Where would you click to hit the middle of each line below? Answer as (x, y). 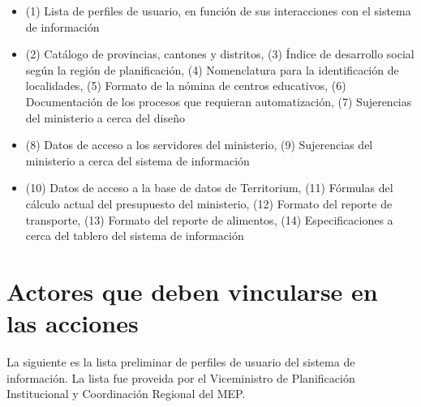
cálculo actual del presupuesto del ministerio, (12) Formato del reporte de (209, 203)
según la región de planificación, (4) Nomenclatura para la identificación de (212, 69)
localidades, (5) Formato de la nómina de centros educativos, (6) (186, 86)
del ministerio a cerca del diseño (105, 117)
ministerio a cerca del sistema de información (137, 160)
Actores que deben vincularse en (192, 291)
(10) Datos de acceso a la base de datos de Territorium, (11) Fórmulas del (209, 188)
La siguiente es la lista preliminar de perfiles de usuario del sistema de (181, 362)
